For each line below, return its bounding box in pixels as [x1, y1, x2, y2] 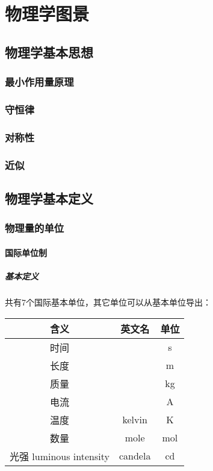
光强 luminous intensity [10, 449, 110, 463]
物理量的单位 [5, 220, 64, 235]
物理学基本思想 [5, 42, 93, 61]
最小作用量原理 [5, 74, 74, 89]
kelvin [122, 412, 147, 426]
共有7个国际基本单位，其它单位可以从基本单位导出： [5, 295, 211, 308]
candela [119, 449, 151, 463]
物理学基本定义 [5, 188, 93, 207]
